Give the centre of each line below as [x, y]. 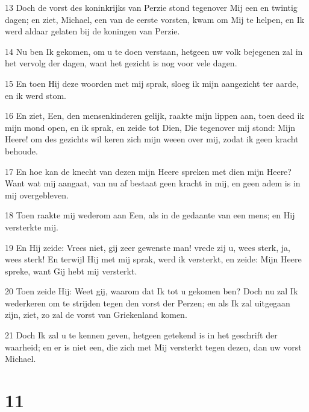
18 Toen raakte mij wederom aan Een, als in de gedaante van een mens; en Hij [150, 215]
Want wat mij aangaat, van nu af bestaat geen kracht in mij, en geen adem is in [153, 183]
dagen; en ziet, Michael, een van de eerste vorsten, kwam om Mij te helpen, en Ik [155, 19]
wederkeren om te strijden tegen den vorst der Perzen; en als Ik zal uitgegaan [148, 303]
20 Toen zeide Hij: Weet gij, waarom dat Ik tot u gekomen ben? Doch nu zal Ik [151, 291]
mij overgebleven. [37, 195]
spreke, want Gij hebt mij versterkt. [71, 271]
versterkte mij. [32, 227]
